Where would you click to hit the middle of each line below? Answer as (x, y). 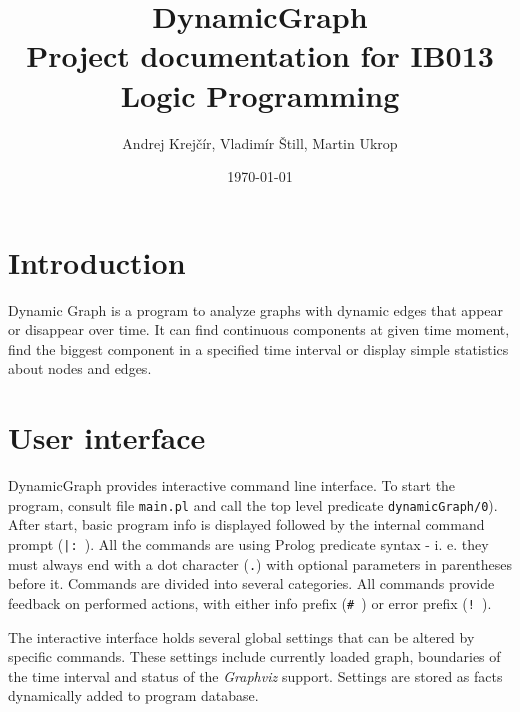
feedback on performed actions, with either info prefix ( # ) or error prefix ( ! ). (250, 602)
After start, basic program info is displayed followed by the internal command (246, 524)
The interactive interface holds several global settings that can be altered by (241, 636)
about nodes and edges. (80, 368)
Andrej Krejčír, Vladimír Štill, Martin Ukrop (260, 142)
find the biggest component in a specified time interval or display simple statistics (258, 348)
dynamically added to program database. (133, 695)
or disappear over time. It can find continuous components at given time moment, (259, 329)
